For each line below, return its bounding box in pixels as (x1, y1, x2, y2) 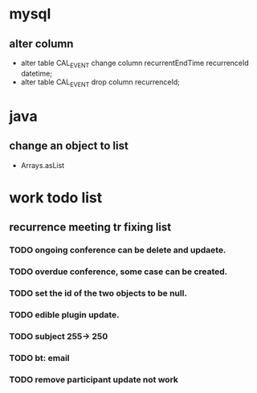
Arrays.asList (20, 160, 65, 170)
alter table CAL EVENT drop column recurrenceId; (20, 77, 180, 88)
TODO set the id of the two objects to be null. (9, 287, 188, 298)
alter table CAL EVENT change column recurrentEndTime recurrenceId (20, 58, 250, 69)
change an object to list (9, 139, 129, 153)
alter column (9, 37, 74, 51)
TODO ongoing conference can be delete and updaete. (9, 244, 226, 256)
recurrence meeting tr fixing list (9, 220, 172, 234)
